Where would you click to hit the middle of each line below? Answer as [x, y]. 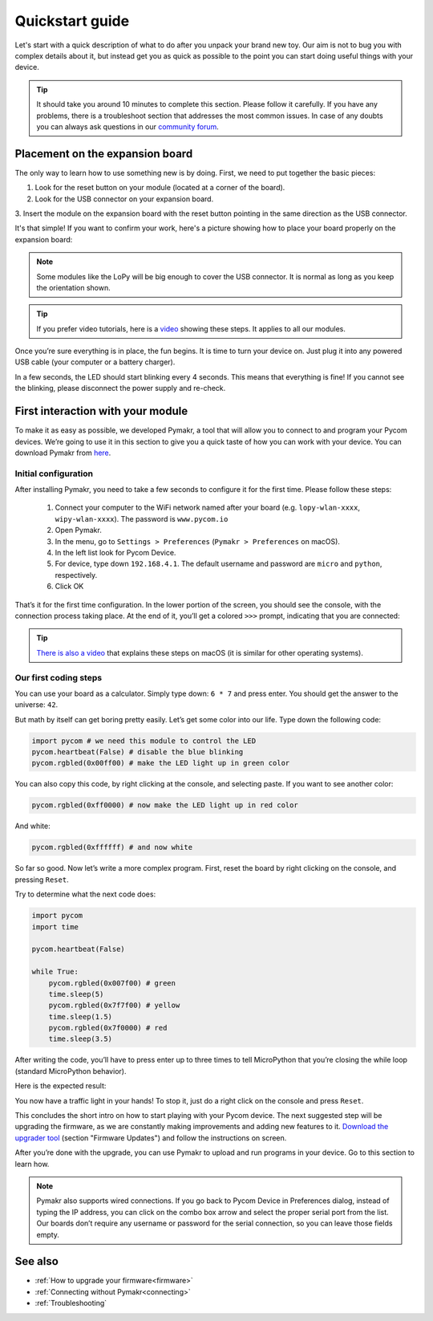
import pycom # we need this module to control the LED [144, 741]
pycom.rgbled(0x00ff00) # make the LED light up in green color [161, 763]
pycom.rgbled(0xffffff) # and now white [112, 847]
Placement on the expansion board [104, 154]
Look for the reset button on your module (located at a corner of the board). [160, 188]
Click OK [69, 587]
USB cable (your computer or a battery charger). [95, 362]
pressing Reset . [42, 880]
